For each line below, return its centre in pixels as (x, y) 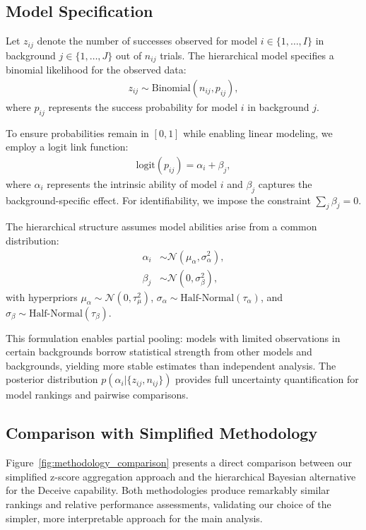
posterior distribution (52, 379)
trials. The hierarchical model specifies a (247, 55)
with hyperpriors (42, 296)
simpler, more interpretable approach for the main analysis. (134, 518)
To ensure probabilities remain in (77, 132)
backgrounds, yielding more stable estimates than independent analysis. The (171, 365)
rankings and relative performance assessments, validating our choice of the (169, 503)
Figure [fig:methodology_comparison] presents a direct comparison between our (179, 463)
